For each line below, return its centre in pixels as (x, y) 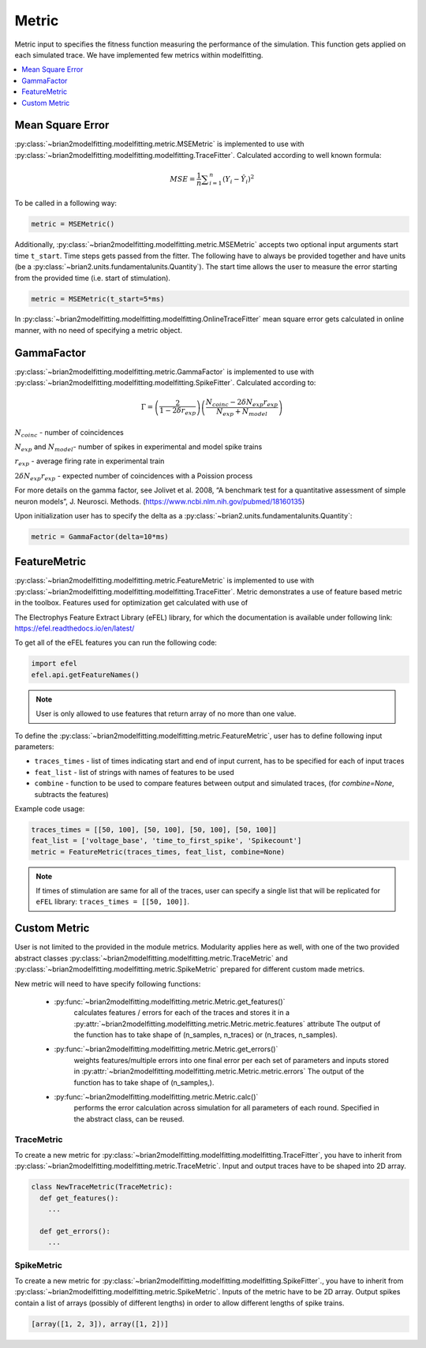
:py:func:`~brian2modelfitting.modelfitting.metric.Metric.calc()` (156, 1097)
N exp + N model (242, 412)
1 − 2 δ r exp (177, 412)
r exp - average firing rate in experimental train (90, 462)
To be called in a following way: (66, 203)
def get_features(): (79, 1198)
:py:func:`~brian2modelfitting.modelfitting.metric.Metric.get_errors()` (166, 1049)
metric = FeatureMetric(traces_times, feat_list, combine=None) (158, 852)
